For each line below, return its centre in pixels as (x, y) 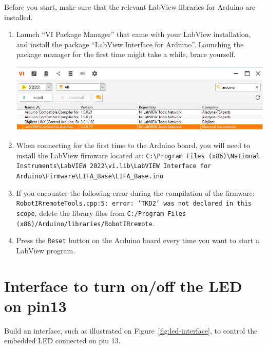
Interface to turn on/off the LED (123, 286)
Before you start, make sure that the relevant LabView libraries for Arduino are (130, 7)
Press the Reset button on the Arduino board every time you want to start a (138, 240)
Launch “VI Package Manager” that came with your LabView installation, (133, 34)
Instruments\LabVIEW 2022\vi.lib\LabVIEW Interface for (114, 166)
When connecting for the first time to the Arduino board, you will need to (133, 145)
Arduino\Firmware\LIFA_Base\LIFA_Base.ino (90, 177)
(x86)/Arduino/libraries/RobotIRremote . (85, 223)
